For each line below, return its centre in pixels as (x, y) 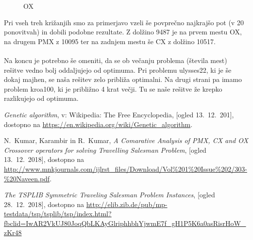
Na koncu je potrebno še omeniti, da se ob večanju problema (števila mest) (116, 60)
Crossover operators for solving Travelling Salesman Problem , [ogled (105, 150)
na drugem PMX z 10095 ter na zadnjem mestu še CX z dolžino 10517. (110, 41)
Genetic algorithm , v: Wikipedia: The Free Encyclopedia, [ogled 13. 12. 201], (119, 114)
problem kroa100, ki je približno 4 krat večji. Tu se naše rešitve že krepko (113, 88)
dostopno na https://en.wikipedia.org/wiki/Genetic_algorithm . (98, 124)
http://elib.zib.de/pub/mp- (127, 204)
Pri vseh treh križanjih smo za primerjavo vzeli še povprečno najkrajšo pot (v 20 (124, 22)
